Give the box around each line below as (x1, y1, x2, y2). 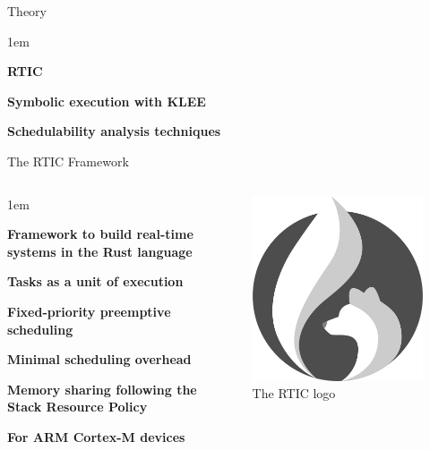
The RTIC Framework (7, 151, 129, 170)
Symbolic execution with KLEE (7, 91, 206, 110)
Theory (7, 2, 47, 20)
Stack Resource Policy (7, 397, 148, 416)
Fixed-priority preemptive (7, 301, 171, 320)
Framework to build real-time (7, 225, 193, 243)
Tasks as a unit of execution (7, 272, 184, 291)
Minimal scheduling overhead (7, 350, 192, 369)
